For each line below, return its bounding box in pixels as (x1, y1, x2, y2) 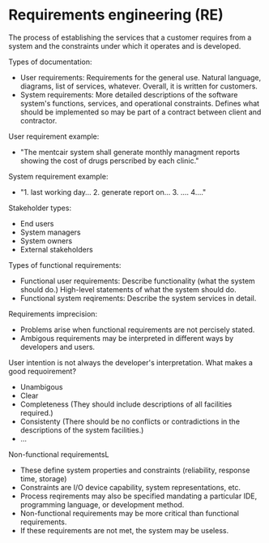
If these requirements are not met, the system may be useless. (19, 525, 229, 535)
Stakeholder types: (8, 203, 71, 213)
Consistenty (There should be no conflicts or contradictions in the (19, 416, 241, 426)
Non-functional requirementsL (8, 449, 109, 459)
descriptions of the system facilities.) (19, 424, 144, 435)
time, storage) (19, 473, 67, 484)
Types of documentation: (8, 57, 92, 67)
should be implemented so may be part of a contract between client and (19, 107, 262, 117)
